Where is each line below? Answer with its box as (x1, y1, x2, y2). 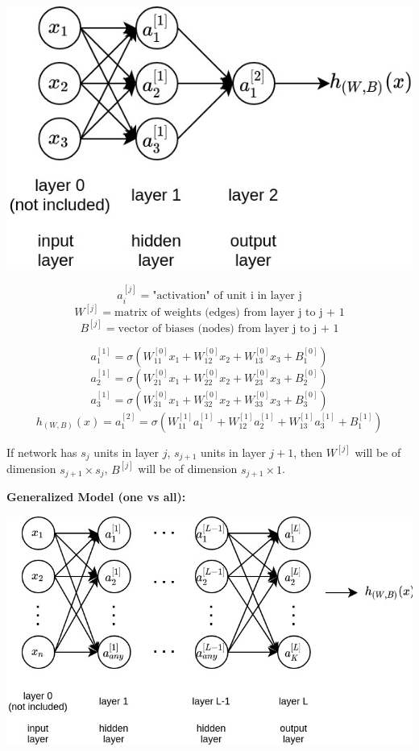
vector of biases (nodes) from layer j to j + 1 (118, 322, 339, 334)
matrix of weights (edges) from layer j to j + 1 (114, 307, 345, 319)
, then (293, 443, 323, 460)
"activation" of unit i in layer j (152, 290, 302, 302)
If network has (6, 443, 77, 460)
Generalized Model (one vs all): (6, 488, 186, 505)
